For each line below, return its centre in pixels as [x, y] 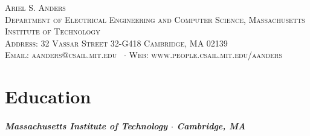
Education [48, 96]
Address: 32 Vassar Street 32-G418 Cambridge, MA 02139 [116, 43]
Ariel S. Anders [35, 7]
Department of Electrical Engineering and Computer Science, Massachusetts [155, 19]
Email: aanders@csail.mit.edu [61, 55]
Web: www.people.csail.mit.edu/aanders [205, 55]
